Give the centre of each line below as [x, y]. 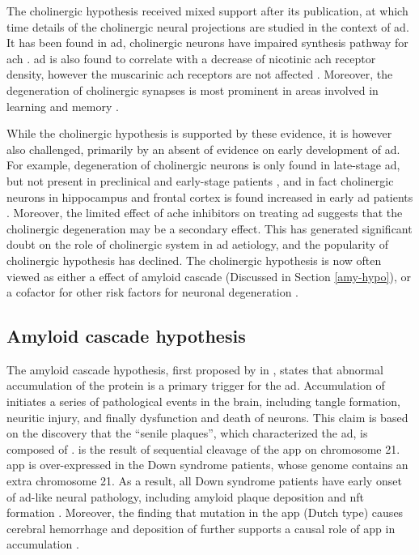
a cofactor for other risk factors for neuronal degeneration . [153, 292]
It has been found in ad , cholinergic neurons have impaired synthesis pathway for [207, 43]
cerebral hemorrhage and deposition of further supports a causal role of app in [201, 528]
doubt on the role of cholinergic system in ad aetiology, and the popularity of [198, 244]
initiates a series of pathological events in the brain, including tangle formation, [203, 401]
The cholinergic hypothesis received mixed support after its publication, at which [207, 11]
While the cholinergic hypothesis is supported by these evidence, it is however [199, 133]
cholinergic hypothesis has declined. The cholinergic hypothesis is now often [194, 260]
